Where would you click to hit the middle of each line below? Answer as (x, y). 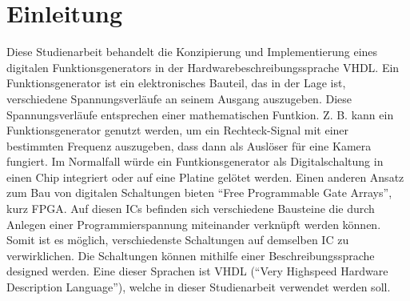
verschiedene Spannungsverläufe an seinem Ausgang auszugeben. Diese (179, 98)
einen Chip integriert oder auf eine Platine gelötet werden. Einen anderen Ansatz (205, 177)
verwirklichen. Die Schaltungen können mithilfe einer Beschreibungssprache (191, 255)
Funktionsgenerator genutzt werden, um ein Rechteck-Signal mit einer (178, 130)
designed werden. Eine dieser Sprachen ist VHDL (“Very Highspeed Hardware (197, 271)
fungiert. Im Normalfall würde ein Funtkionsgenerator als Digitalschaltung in (195, 161)
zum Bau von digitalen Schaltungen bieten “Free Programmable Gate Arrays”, (199, 193)
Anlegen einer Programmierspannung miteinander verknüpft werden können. (194, 224)
